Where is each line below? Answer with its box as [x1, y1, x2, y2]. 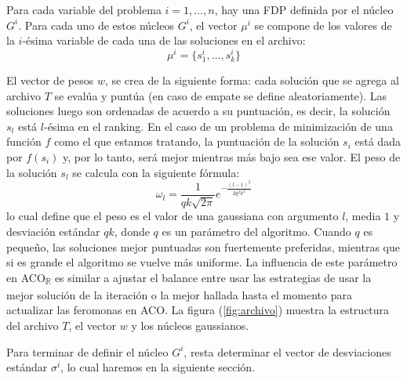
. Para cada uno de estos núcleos [18, 16, 174, 33]
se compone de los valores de [254, 16, 392, 33]
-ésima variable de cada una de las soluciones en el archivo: [22, 32, 306, 49]
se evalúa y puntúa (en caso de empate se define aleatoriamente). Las [54, 87, 387, 103]
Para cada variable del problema [6, 2, 162, 17]
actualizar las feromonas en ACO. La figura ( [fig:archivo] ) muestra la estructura [6, 302, 390, 318]
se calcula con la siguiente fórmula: [72, 164, 240, 180]
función [6, 133, 42, 150]
